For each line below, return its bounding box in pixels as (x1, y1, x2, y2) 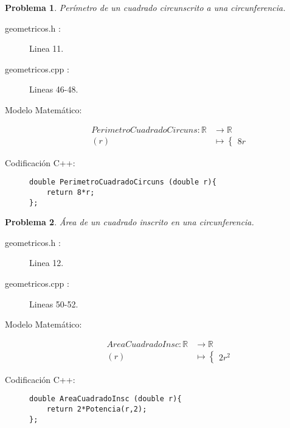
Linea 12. (29, 256, 64, 269)
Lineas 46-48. (29, 83, 78, 96)
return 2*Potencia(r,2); (46, 405, 147, 414)
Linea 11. (29, 42, 64, 55)
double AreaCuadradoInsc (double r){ (29, 395, 182, 404)
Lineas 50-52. (29, 297, 78, 310)
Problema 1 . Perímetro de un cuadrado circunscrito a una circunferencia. (5, 1, 286, 13)
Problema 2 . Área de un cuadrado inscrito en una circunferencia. (5, 216, 254, 228)
